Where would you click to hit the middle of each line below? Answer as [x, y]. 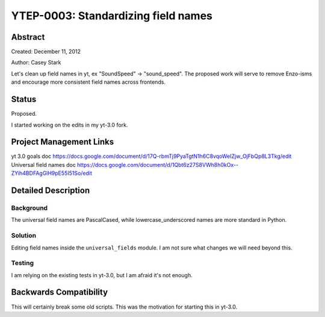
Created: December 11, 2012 [46, 52]
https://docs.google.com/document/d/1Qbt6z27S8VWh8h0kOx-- [158, 165]
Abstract [28, 37]
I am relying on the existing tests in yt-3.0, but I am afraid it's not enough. [102, 275]
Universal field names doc [44, 165]
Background [29, 208]
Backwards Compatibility [60, 292]
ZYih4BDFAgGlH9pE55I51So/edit [52, 173]
